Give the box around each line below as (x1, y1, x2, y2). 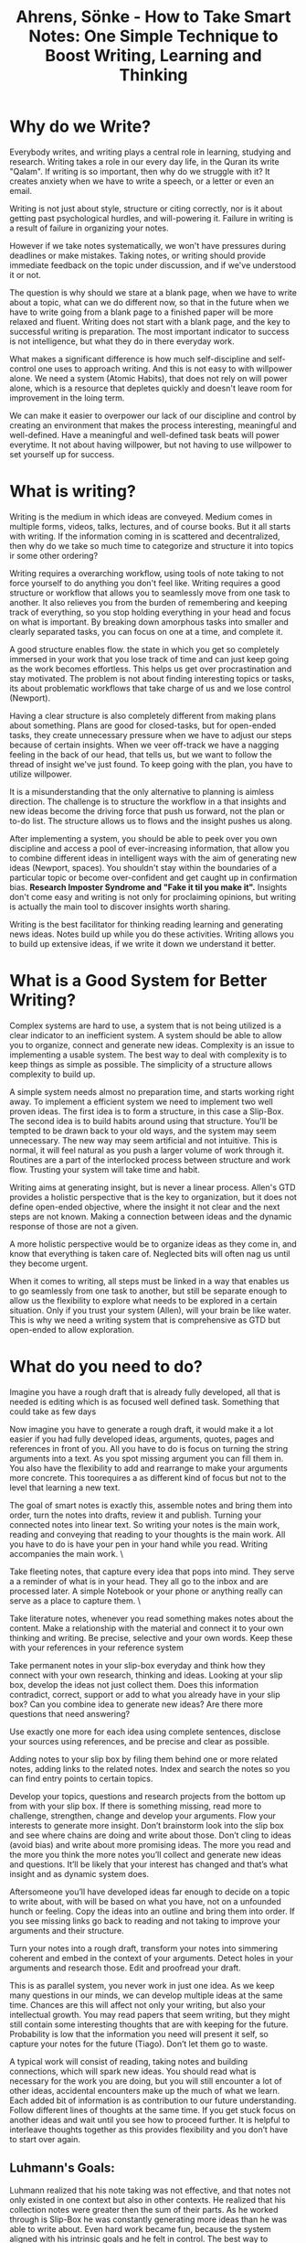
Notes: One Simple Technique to (28, 26, 279, 47)
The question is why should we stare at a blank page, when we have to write (9, 286, 297, 298)
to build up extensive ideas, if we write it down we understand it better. (9, 938, 276, 949)
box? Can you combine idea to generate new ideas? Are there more (9, 1699, 263, 1710)
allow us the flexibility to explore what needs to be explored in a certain (9, 1294, 278, 1305)
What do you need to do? (9, 1357, 204, 1377)
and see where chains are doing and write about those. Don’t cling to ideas (9, 1830, 292, 1841)
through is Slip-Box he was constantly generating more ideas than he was (9, 2214, 288, 2225)
